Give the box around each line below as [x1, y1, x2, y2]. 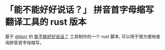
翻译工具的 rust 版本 [5, 17, 87, 28]
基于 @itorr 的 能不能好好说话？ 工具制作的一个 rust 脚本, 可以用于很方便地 [5, 33, 156, 39]
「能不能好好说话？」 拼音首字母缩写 [5, 4, 154, 16]
